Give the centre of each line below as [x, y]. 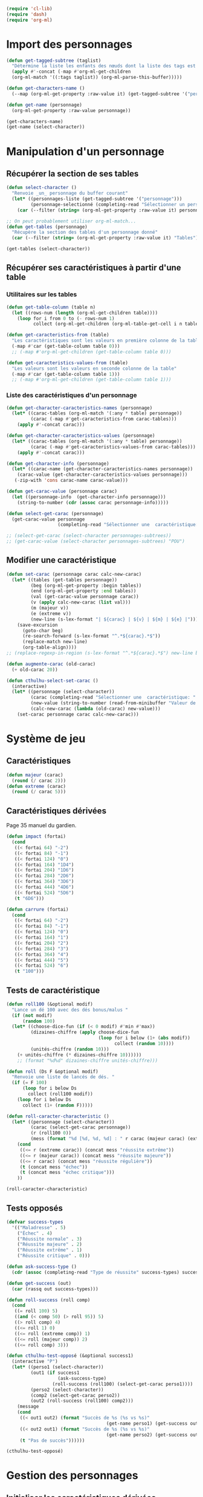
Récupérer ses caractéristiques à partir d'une [94, 268]
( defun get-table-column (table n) [51, 307]
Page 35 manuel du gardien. [41, 825]
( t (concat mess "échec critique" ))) [67, 1173]
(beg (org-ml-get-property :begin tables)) [86, 585]
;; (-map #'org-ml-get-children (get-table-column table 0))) [92, 352]
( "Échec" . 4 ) [35, 1233]
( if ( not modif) [32, 1015]
